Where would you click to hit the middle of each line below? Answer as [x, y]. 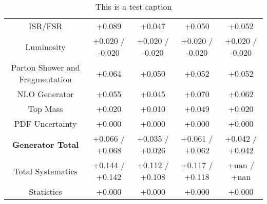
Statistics [45, 191]
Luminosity [45, 47]
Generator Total [45, 144]
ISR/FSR [45, 26]
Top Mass [45, 109]
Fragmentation [45, 79]
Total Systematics [45, 171]
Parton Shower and [45, 67]
